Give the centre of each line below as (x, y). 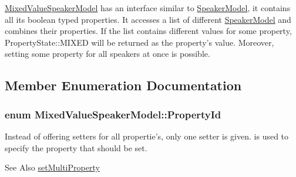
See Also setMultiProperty (52, 167)
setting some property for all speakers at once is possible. (107, 54)
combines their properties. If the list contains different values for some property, (148, 31)
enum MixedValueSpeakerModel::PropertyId (113, 114)
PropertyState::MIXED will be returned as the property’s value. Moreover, (139, 42)
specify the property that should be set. (76, 147)
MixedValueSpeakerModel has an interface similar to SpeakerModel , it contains (148, 8)
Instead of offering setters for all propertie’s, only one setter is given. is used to (147, 136)
